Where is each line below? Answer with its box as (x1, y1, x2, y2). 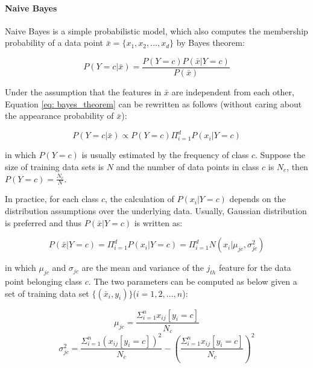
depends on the (229, 192, 286, 205)
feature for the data (218, 261, 291, 274)
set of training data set (5, 287, 89, 299)
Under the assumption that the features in (5, 86, 162, 98)
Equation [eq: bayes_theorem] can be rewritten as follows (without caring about (5, 97, 302, 110)
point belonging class (5, 274, 83, 287)
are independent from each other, (171, 86, 294, 98)
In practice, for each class (5, 192, 99, 205)
